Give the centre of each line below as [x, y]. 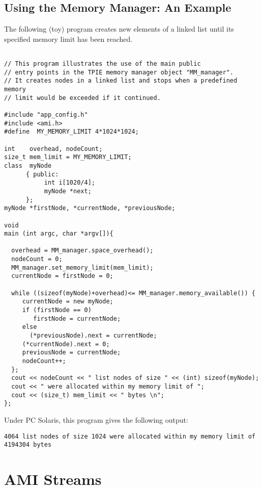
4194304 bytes [28, 445]
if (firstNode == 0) [57, 310]
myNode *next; [68, 191]
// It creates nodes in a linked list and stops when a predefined [121, 81]
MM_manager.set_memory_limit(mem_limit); [82, 267]
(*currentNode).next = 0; [66, 344]
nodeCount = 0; [37, 259]
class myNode [28, 165]
